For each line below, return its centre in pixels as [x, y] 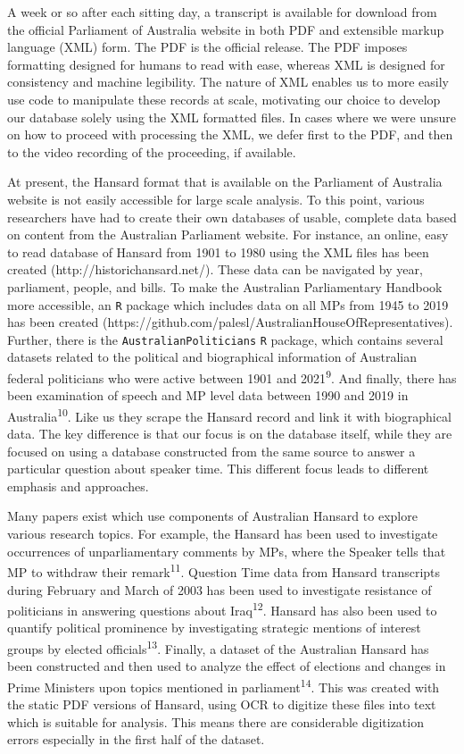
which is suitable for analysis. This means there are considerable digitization [215, 721]
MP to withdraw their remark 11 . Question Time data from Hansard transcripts [224, 570]
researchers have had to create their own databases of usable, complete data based [232, 217]
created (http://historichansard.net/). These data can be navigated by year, [215, 269]
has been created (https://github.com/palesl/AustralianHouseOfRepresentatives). [230, 322]
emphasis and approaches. [78, 486]
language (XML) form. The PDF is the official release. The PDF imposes [207, 47]
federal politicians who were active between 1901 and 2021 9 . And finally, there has [232, 377]
